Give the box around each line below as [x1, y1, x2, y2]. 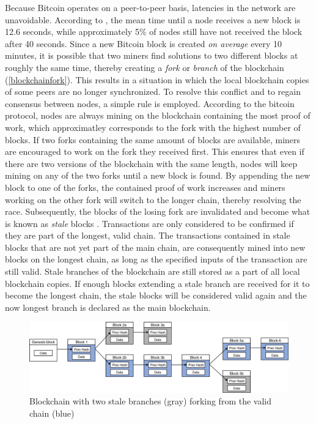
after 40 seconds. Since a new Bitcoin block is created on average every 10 [5, 37, 282, 50]
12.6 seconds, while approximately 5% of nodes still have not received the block [5, 25, 303, 38]
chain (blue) [29, 406, 75, 419]
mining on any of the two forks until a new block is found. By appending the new [5, 169, 310, 182]
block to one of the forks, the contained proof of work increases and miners [5, 180, 285, 193]
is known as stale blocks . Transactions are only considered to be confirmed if [5, 217, 294, 229]
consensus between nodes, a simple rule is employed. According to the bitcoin [5, 97, 295, 110]
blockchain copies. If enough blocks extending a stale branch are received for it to [5, 277, 310, 289]
